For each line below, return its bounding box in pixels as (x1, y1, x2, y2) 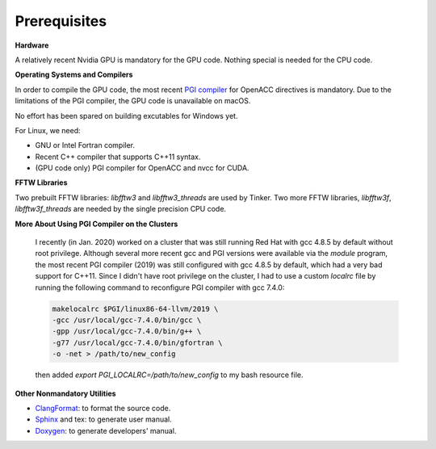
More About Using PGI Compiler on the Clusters (15, 219, 178, 229)
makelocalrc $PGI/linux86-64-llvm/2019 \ (52, 304, 219, 313)
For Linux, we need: (15, 125, 81, 135)
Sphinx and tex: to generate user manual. (35, 414, 173, 424)
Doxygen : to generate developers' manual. (35, 426, 177, 435)
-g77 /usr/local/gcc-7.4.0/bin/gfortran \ (52, 338, 223, 347)
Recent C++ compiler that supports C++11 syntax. (35, 152, 201, 162)
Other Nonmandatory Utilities (15, 388, 116, 398)
